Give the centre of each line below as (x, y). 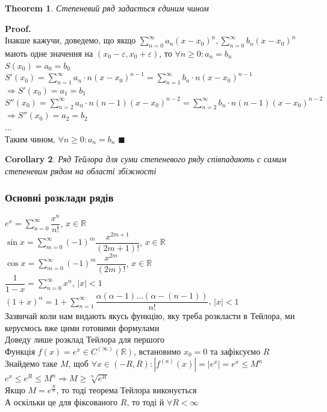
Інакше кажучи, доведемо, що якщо (70, 40)
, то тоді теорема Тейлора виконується (126, 390)
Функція (20, 351)
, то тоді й (145, 401)
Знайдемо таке (31, 363)
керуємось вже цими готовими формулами (82, 327)
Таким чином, (30, 138)
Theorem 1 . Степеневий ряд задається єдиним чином (107, 8)
